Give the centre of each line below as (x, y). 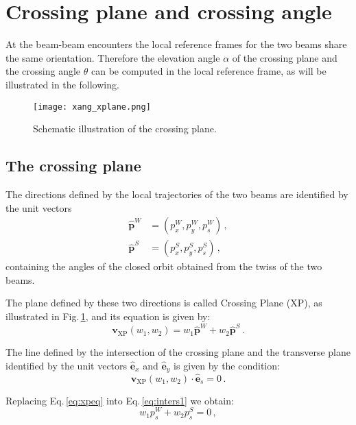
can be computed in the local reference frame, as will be (209, 71)
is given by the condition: (227, 365)
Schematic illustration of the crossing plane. (125, 129)
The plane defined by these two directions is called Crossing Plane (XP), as (164, 303)
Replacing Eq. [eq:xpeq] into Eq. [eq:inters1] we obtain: (120, 400)
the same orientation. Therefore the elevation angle (113, 57)
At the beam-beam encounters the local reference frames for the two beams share (176, 44)
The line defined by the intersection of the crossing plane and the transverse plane (178, 352)
